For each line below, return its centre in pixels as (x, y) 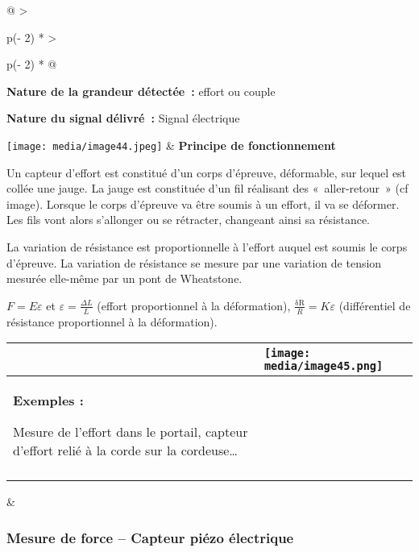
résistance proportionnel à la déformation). (112, 321)
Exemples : (48, 401)
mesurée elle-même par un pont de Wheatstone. (124, 278)
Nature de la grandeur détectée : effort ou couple (141, 91)
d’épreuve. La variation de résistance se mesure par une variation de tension (194, 262)
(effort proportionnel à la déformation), (194, 305)
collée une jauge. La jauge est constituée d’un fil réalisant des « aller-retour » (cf (207, 188)
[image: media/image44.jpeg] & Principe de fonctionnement (171, 145)
